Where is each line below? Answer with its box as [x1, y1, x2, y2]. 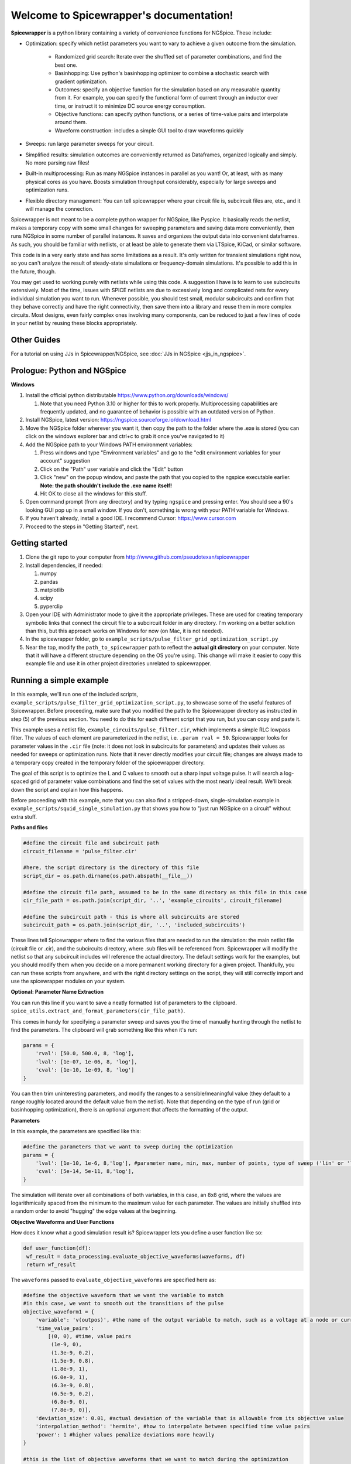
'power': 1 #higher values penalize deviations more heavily [35, 1431, 215, 1438]
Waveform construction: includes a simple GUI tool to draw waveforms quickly [54, 126, 244, 134]
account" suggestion [40, 457, 91, 464]
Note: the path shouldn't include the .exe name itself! [40, 482, 173, 489]
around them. [54, 119, 87, 126]
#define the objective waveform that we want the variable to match [23, 1292, 224, 1298]
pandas [40, 578, 58, 585]
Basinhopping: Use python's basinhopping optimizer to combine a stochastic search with [54, 70, 270, 77]
